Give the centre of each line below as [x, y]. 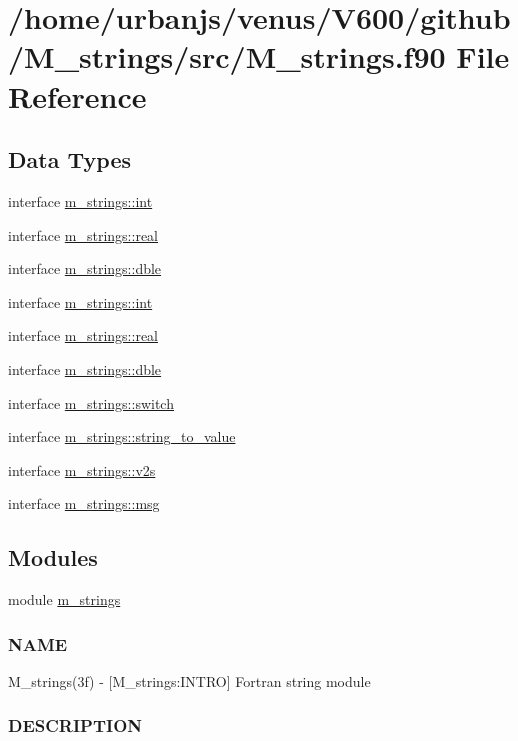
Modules [53, 557]
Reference [77, 95]
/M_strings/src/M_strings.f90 [227, 56]
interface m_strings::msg [84, 503]
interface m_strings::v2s [82, 469]
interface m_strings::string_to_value [122, 436]
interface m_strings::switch [91, 402]
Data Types [69, 159]
